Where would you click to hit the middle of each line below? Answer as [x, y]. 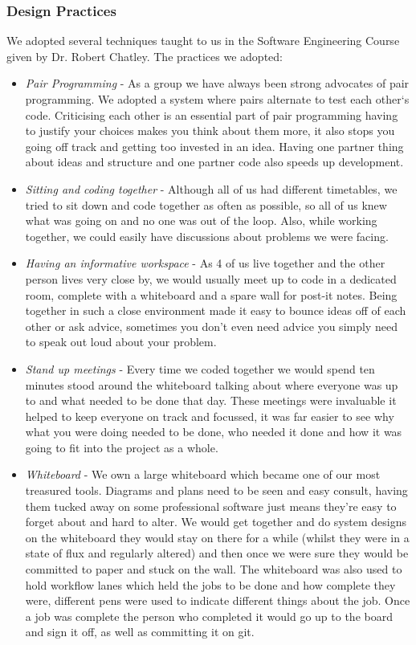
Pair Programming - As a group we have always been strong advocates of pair [217, 83]
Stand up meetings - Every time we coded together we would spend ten [200, 368]
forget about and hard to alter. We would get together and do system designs [216, 522]
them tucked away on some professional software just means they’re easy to [211, 506]
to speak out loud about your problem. [121, 342]
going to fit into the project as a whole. [122, 447]
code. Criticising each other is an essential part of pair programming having [212, 114]
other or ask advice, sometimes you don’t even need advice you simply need [211, 326]
